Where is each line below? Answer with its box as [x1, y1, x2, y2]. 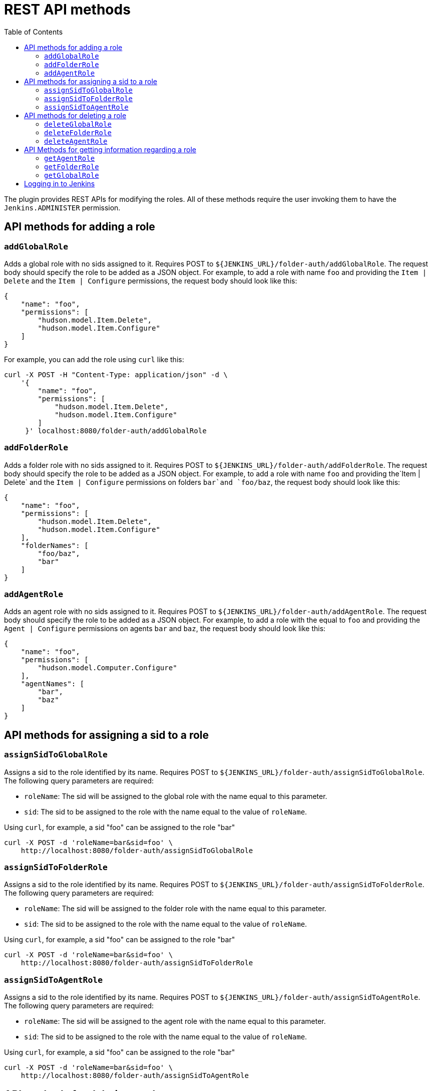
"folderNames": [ [21, 541, 89, 550]
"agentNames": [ [21, 680, 85, 688]
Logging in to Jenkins [24, 179, 95, 188]
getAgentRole [44, 154, 95, 162]
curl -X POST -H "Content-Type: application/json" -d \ [4, 370, 228, 379]
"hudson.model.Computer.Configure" [38, 664, 177, 672]
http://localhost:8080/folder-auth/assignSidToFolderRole [21, 959, 253, 967]
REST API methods [4, 1, 131, 18]
